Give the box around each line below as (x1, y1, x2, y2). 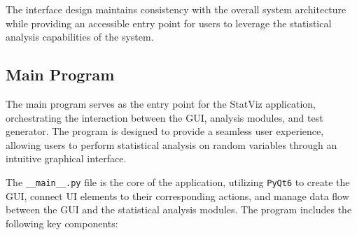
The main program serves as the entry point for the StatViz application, (6, 96, 316, 111)
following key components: (6, 215, 118, 230)
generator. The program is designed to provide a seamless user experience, (6, 124, 324, 138)
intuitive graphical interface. (6, 151, 127, 166)
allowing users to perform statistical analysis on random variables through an (6, 137, 337, 152)
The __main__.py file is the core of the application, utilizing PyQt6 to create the (6, 174, 350, 189)
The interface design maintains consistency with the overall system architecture (6, 2, 346, 16)
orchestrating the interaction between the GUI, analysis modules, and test (6, 110, 323, 124)
